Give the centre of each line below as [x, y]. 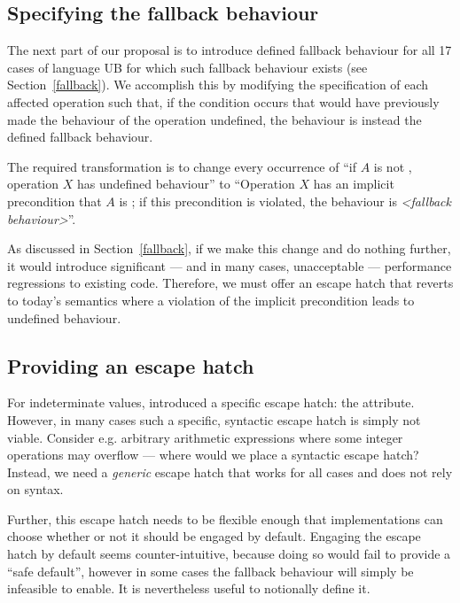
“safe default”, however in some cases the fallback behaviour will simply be [211, 571]
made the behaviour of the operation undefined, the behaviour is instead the [214, 119]
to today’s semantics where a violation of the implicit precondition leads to [211, 300]
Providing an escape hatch [131, 365]
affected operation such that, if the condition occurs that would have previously [223, 101]
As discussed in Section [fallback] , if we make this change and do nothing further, [229, 248]
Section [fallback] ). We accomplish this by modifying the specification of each [218, 85]
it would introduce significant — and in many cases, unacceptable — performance [230, 265]
